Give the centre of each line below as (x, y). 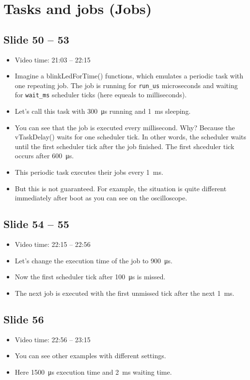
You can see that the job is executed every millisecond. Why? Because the (125, 127)
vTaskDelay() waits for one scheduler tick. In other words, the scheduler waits (130, 137)
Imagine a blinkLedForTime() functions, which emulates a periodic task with (129, 76)
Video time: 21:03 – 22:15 (53, 59)
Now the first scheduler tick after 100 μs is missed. (90, 277)
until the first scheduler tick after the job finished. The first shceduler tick (125, 146)
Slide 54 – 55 (36, 224)
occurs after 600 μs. (44, 156)
